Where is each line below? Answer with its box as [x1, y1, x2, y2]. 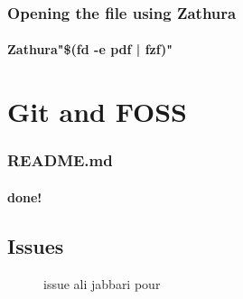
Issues [7, 231, 64, 259]
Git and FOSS [7, 93, 187, 130]
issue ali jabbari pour [43, 274, 161, 293]
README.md [7, 149, 113, 172]
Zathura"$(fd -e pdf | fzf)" [7, 40, 173, 59]
